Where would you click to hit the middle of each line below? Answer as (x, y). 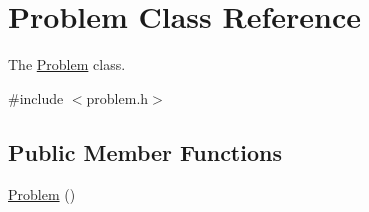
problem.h (117, 97)
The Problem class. (67, 64)
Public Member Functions (145, 151)
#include (36, 97)
